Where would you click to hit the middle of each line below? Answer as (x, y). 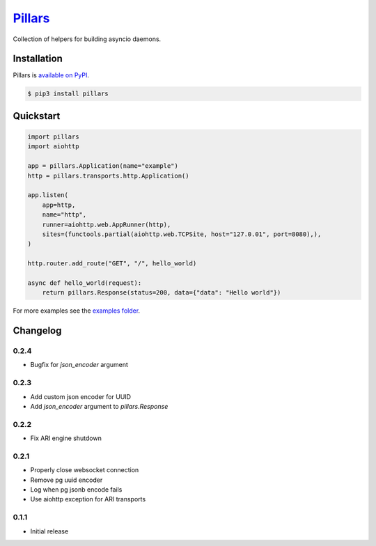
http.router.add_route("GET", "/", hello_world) (112, 264)
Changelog (37, 331)
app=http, (59, 205)
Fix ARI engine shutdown (66, 438)
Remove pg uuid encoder (66, 480)
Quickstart (37, 116)
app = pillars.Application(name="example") (103, 166)
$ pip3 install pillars (68, 94)
